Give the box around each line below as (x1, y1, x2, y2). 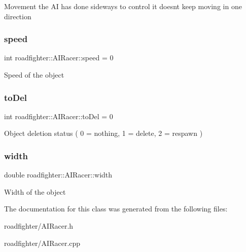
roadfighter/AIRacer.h (4, 221, 74, 231)
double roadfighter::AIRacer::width (4, 169, 113, 180)
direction (4, 11, 31, 21)
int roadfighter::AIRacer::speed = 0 (4, 52, 114, 63)
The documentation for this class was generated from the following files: (4, 203, 228, 214)
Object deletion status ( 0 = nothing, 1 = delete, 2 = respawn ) (4, 128, 203, 138)
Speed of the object (4, 69, 64, 80)
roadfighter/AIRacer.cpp (4, 237, 81, 248)
